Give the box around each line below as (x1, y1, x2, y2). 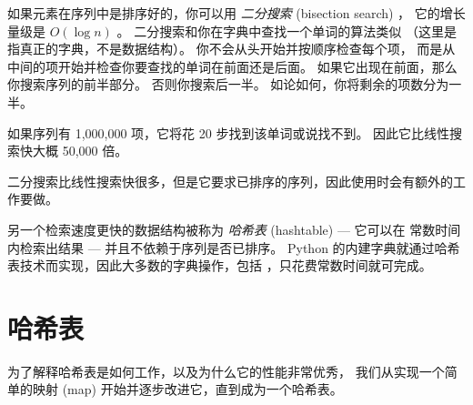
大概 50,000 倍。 (32, 141, 128, 160)
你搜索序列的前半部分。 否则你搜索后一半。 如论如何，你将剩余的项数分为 (7, 75, 449, 94)
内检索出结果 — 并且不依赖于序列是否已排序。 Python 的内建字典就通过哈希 (7, 238, 460, 257)
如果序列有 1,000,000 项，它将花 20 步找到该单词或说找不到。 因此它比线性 (7, 123, 450, 142)
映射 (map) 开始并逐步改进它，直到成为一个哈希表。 (32, 380, 343, 399)
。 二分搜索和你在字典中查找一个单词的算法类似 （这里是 (116, 21, 457, 40)
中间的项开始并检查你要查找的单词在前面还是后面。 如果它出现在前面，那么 (7, 56, 458, 76)
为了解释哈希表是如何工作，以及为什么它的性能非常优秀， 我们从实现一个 (7, 361, 445, 380)
